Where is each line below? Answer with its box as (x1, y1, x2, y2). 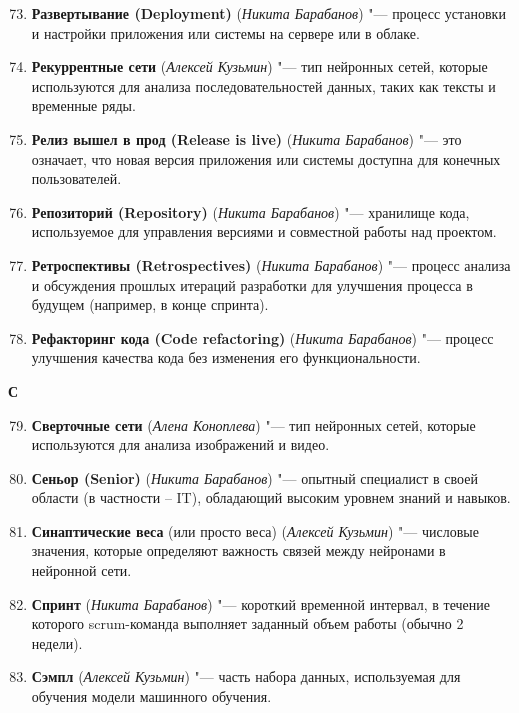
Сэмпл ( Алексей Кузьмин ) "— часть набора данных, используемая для (31, 666, 461, 687)
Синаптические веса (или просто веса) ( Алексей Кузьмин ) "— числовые (31, 520, 479, 541)
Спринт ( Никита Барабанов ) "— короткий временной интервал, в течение (31, 593, 491, 614)
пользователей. (31, 168, 122, 189)
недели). (31, 632, 83, 653)
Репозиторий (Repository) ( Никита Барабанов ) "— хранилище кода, (31, 201, 470, 222)
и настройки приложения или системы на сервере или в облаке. (31, 22, 420, 43)
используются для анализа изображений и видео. (31, 434, 330, 455)
